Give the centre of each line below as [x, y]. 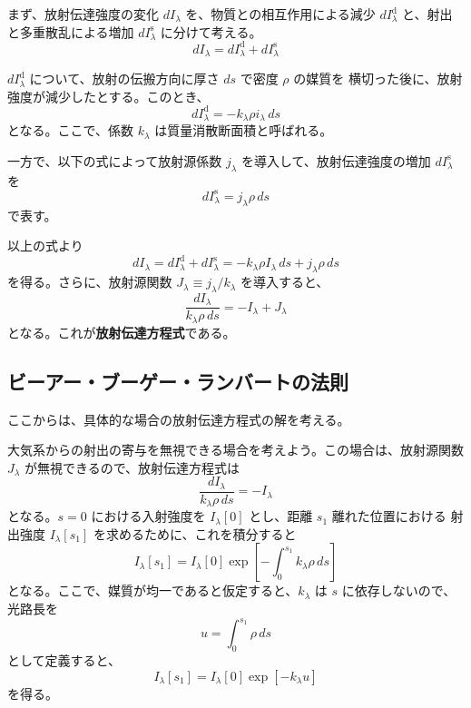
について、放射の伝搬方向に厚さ [124, 79]
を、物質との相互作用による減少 [280, 14]
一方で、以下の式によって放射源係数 [115, 160]
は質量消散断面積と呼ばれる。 [244, 130]
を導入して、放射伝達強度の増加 [336, 160]
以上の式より [45, 246]
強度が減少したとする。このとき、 [108, 96]
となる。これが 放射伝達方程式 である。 [122, 332]
